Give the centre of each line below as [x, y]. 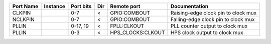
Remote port [125, 6]
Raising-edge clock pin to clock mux [214, 13]
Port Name [25, 6]
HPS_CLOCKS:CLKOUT [138, 32]
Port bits [82, 6]
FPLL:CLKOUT [127, 26]
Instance [54, 6]
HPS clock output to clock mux [207, 32]
